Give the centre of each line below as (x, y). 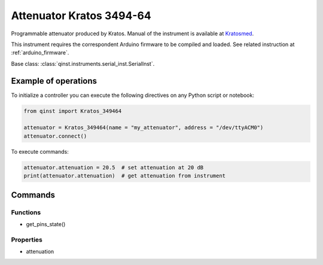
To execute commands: (40, 151)
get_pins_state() (46, 224)
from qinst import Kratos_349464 (73, 111)
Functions (26, 212)
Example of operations (54, 81)
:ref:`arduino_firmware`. (40, 53)
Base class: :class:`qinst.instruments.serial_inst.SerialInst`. (83, 63)
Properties (27, 239)
